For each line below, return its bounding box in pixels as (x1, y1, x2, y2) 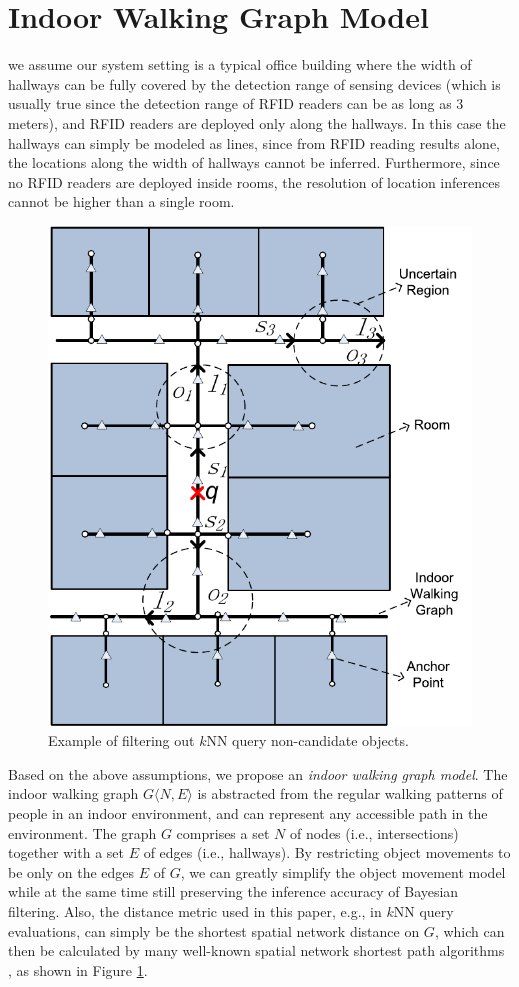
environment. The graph (8, 822, 157, 843)
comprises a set (176, 822, 270, 843)
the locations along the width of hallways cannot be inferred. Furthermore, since (8, 152, 500, 173)
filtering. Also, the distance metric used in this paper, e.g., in (8, 900, 382, 921)
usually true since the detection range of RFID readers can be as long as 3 (8, 93, 464, 114)
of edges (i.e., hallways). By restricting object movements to (143, 842, 511, 863)
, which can (434, 920, 505, 941)
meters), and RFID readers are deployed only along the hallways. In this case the (8, 112, 506, 133)
